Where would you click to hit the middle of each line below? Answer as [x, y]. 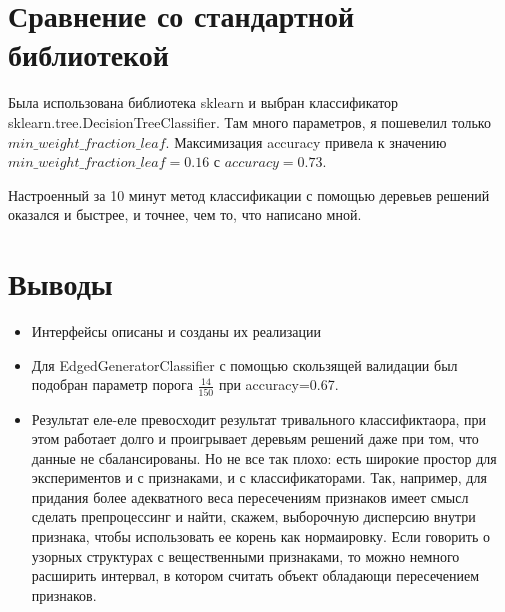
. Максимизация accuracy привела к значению [306, 141]
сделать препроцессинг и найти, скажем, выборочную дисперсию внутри [253, 516]
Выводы [60, 283]
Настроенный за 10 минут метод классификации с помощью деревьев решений [249, 194]
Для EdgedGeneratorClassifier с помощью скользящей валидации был [244, 364]
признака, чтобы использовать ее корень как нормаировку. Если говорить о [261, 536]
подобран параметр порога [112, 384]
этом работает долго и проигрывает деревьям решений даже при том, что [255, 438]
